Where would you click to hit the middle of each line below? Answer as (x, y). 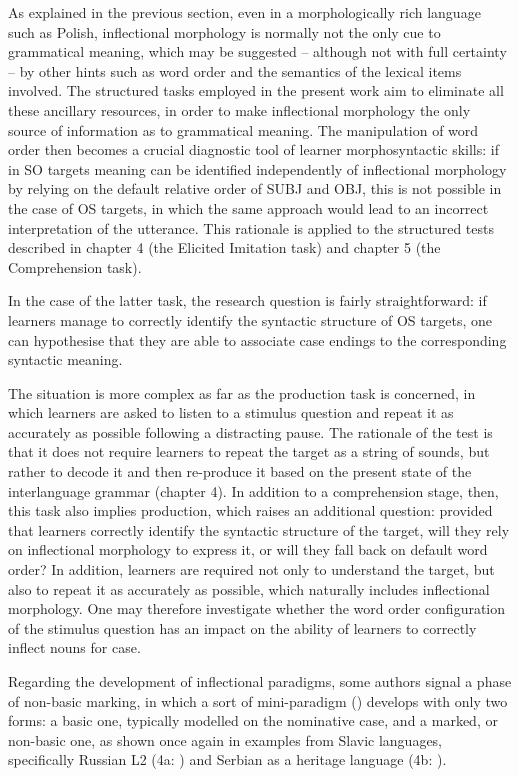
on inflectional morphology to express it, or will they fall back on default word (248, 549)
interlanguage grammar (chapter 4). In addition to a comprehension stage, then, (253, 490)
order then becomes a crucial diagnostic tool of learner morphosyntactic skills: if (254, 149)
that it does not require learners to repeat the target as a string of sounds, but (249, 451)
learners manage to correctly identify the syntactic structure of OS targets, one (250, 319)
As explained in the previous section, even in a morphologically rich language (244, 12)
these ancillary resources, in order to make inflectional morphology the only (239, 109)
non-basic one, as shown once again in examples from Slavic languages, (225, 739)
